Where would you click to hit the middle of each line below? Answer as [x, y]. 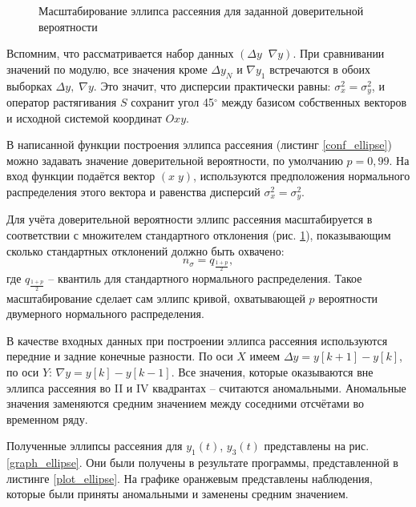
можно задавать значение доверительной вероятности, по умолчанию [175, 160]
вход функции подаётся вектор [81, 176]
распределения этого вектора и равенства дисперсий [133, 191]
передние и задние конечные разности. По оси [120, 356]
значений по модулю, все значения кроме [107, 68]
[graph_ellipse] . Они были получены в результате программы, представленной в [202, 463]
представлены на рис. [317, 446]
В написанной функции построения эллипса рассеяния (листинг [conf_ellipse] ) [199, 145]
